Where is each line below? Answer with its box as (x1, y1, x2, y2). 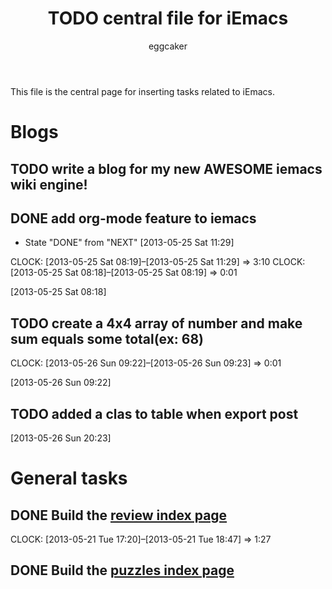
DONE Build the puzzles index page (10, 562, 235, 579)
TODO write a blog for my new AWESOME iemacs (10, 160, 323, 177)
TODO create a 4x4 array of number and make (10, 315, 303, 332)
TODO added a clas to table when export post (10, 405, 299, 422)
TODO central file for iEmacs (47, 7, 289, 30)
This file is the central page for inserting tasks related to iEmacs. (10, 85, 275, 97)
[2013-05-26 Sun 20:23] (10, 432, 112, 444)
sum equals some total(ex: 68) (10, 330, 205, 347)
